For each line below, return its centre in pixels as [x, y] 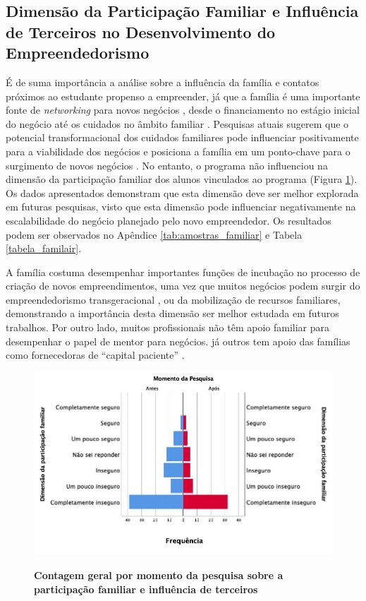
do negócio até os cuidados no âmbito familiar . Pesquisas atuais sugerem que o [177, 123]
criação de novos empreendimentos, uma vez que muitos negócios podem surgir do [183, 286]
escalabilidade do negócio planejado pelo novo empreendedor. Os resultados [169, 220]
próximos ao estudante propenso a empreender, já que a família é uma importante [183, 96]
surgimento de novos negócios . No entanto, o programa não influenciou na [167, 165]
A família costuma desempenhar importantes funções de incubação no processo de [183, 272]
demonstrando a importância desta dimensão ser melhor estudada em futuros [172, 313]
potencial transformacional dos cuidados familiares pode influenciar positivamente [182, 137]
